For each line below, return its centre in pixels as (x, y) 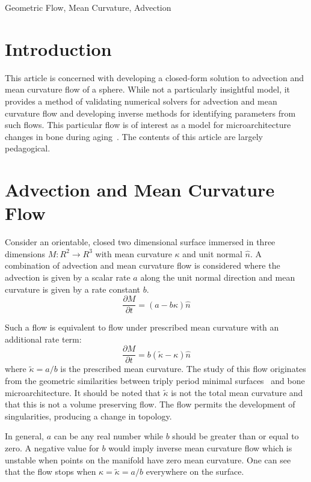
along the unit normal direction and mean (218, 277)
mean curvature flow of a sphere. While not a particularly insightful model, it (148, 89)
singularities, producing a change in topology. (88, 416)
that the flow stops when (51, 471)
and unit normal (212, 253)
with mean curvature (134, 253)
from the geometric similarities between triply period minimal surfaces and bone (155, 381)
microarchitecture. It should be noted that (83, 392)
